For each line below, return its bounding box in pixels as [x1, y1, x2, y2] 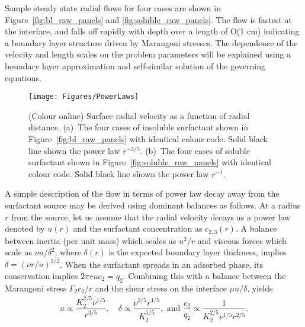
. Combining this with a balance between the [123, 269, 286, 281]
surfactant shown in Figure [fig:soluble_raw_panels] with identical [28, 156, 271, 168]
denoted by [5, 222, 45, 235]
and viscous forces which [197, 234, 287, 246]
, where [54, 246, 81, 258]
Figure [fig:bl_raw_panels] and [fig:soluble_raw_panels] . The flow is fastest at [5, 13, 293, 25]
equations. [5, 71, 41, 84]
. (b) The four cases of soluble [140, 144, 250, 156]
